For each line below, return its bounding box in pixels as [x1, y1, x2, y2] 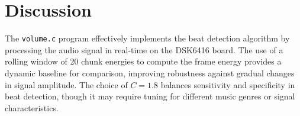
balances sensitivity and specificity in [160, 78, 295, 91]
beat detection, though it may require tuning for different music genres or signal [5, 90, 295, 102]
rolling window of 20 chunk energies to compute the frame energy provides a [5, 55, 282, 67]
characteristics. [5, 101, 59, 114]
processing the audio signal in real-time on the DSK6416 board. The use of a [5, 43, 283, 56]
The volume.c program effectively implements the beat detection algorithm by [5, 32, 290, 44]
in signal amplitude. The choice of [5, 78, 128, 91]
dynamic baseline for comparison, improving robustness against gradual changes [5, 66, 295, 79]
